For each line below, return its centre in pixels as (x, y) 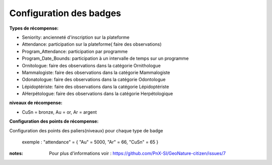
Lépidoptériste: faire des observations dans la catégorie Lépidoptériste (95, 87)
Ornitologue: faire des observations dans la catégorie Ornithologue (91, 65)
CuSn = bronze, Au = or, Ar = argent (59, 112)
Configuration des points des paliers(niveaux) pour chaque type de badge (86, 130)
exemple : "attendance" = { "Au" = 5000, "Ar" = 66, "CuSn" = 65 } (90, 142)
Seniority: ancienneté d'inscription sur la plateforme (76, 37)
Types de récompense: (34, 28)
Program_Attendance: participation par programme (75, 51)
